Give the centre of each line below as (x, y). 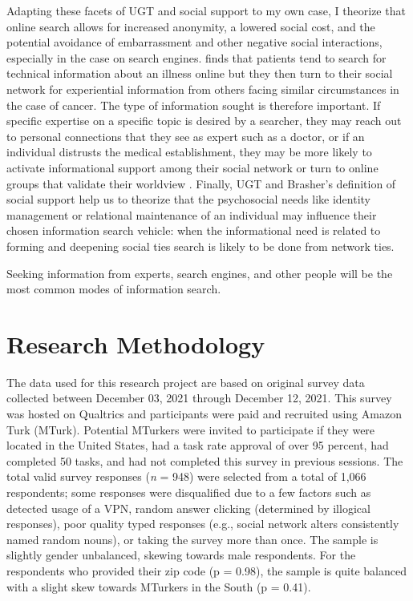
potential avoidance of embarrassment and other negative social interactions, (194, 42)
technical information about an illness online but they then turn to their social (200, 73)
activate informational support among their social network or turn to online (192, 167)
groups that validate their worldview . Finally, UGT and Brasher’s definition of (201, 183)
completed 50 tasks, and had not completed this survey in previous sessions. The (205, 460)
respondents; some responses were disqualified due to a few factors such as (189, 492)
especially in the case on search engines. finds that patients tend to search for (196, 57)
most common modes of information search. (114, 289)
